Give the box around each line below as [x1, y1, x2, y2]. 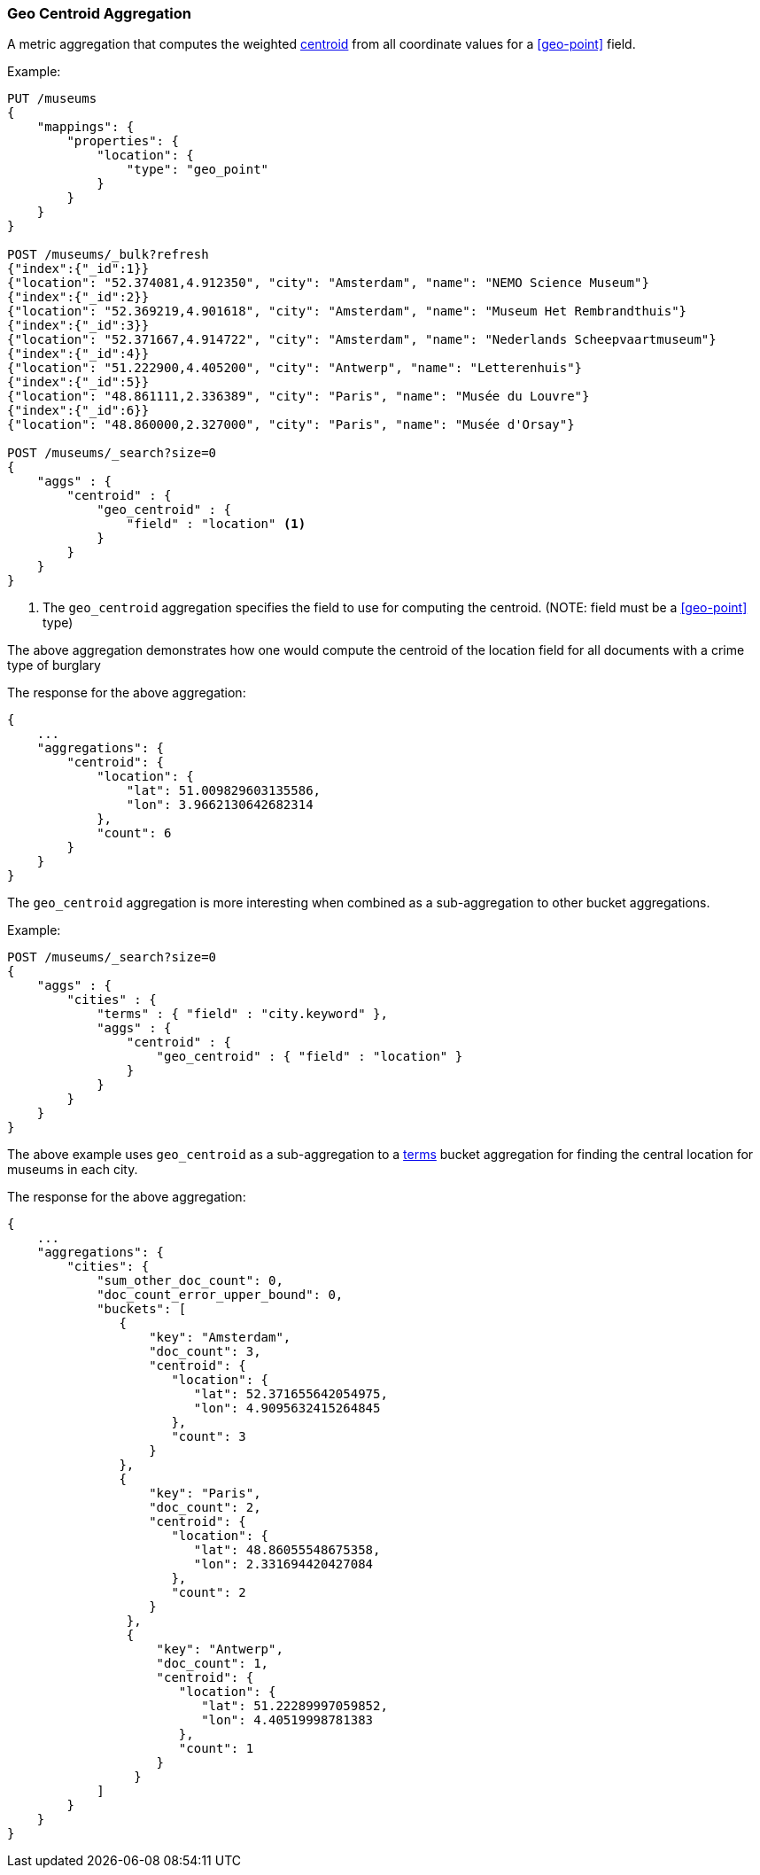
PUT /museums [7, 91, 97, 106]
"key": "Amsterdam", [149, 1330, 291, 1345]
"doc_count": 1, [156, 1656, 269, 1671]
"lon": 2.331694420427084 [193, 1557, 374, 1572]
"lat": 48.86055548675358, [193, 1543, 381, 1558]
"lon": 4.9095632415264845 [193, 1401, 381, 1416]
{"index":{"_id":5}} [7, 375, 150, 390]
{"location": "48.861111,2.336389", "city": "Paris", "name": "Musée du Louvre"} [7, 389, 590, 404]
